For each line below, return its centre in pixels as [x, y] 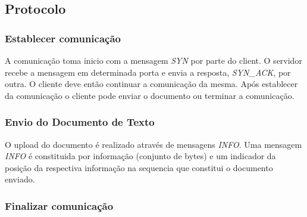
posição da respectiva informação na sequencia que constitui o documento [139, 167]
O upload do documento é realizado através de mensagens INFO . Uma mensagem [153, 144]
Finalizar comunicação [59, 205]
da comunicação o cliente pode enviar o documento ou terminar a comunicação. [150, 95]
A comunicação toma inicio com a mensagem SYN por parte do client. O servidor [153, 60]
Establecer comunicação [63, 38]
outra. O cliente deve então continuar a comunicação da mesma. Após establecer [151, 84]
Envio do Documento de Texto [80, 122]
